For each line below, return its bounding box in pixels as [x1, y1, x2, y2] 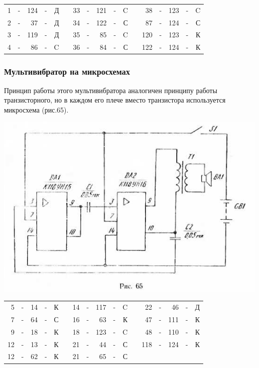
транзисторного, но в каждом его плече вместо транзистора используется [4, 95, 226, 105]
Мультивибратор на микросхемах [4, 65, 130, 78]
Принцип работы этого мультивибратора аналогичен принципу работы [4, 85, 218, 95]
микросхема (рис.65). [4, 104, 69, 115]
